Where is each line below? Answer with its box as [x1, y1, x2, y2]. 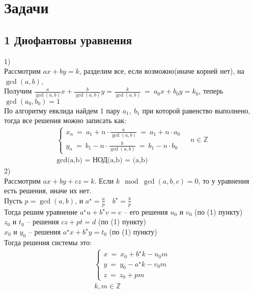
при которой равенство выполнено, [142, 105, 250, 115]
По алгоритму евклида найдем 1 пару [4, 105, 120, 115]
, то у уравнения [198, 175, 249, 186]
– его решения [124, 206, 168, 217]
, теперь [199, 85, 223, 96]
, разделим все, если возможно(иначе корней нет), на [79, 66, 244, 76]
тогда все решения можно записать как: [4, 115, 126, 126]
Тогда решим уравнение [4, 206, 78, 217]
